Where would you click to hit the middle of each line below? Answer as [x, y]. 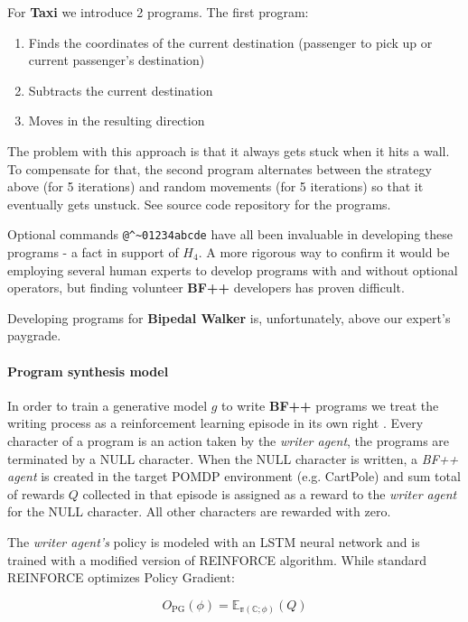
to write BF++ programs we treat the [330, 405]
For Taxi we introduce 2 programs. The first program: [158, 12]
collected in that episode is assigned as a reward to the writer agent [270, 493]
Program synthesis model [88, 371]
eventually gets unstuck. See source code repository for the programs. [199, 204]
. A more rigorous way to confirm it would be [324, 252]
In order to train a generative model [108, 405]
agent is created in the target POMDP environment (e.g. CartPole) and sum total [234, 476]
